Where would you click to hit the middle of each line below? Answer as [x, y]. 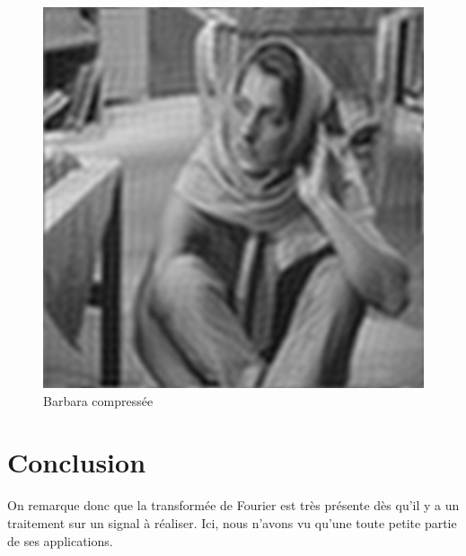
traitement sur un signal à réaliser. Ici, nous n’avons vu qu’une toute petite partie [232, 522]
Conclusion [77, 462]
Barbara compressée [98, 400]
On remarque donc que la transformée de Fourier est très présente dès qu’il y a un [233, 505]
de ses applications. [60, 540]
